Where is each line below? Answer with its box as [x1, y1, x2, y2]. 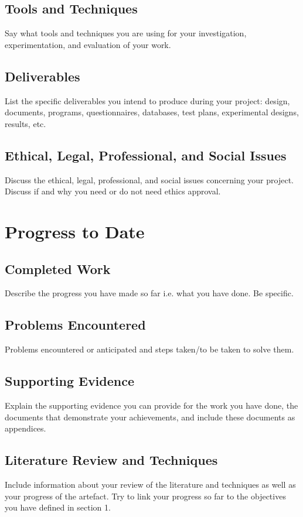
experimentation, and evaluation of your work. [5, 38, 171, 50]
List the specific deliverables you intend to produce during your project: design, [5, 94, 290, 107]
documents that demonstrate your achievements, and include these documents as [5, 410, 295, 423]
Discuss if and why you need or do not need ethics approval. [5, 185, 221, 197]
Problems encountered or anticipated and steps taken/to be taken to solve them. [5, 343, 294, 355]
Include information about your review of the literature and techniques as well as [5, 478, 296, 490]
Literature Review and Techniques [5, 451, 218, 469]
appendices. [5, 422, 46, 434]
